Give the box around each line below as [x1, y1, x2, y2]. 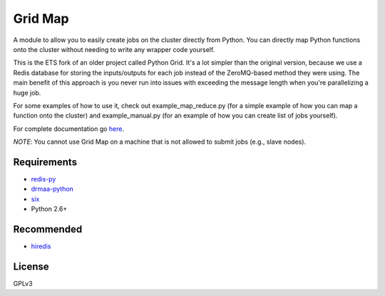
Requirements [13, 156, 78, 168]
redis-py [31, 174, 56, 183]
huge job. [13, 88, 41, 97]
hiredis [31, 242, 51, 250]
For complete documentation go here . [13, 125, 125, 133]
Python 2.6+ [31, 205, 68, 213]
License [13, 260, 49, 273]
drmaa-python [31, 185, 74, 194]
